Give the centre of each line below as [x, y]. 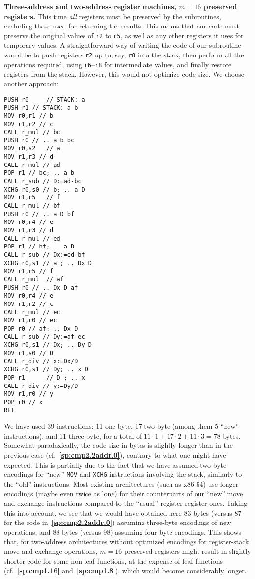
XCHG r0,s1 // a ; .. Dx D [48, 263]
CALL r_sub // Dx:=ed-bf [44, 255]
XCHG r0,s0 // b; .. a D [44, 189]
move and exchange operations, [51, 551]
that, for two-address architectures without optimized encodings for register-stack [127, 541]
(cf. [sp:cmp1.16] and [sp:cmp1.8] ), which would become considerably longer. [125, 570]
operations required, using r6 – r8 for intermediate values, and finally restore [118, 64]
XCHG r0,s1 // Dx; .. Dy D [48, 345]
